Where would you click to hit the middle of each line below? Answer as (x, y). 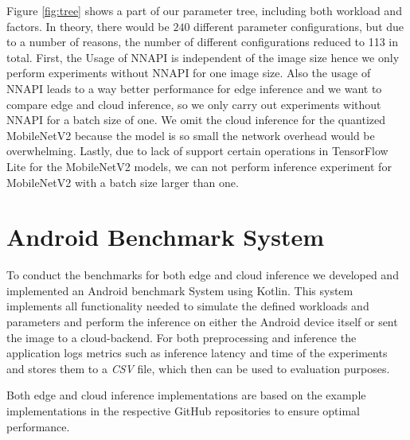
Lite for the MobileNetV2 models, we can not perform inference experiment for (199, 166)
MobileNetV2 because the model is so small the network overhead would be (191, 135)
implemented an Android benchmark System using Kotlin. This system (180, 290)
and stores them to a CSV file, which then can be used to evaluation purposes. (198, 368)
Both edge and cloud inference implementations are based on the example (186, 395)
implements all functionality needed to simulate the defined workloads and (188, 306)
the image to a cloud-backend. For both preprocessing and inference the (182, 337)
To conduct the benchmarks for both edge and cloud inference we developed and (203, 275)
